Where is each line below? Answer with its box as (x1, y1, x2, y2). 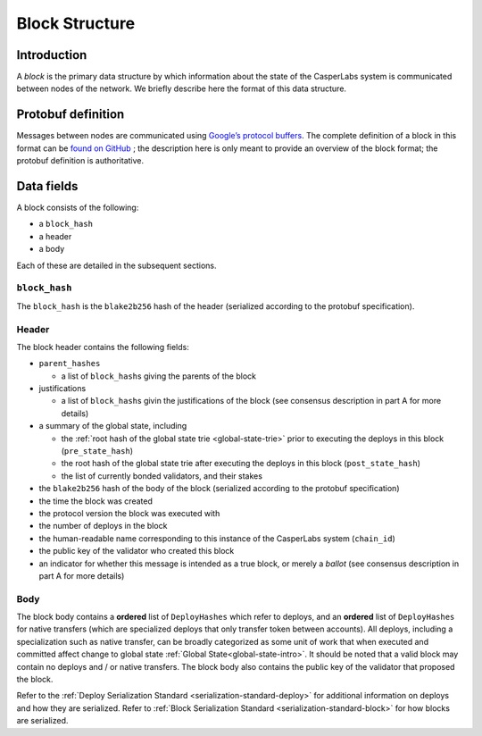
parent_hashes (38, 358, 101, 369)
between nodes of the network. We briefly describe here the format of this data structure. (16, 83, 347, 94)
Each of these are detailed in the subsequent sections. (16, 260, 217, 271)
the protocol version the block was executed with (38, 507, 220, 518)
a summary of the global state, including (38, 421, 187, 431)
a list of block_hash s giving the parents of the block (61, 371, 256, 381)
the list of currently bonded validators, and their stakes (61, 470, 263, 481)
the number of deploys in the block (38, 521, 168, 531)
